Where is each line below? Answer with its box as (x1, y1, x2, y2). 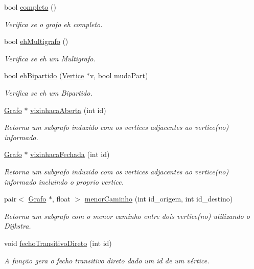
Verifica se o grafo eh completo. (4, 18, 103, 29)
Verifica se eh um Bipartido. (4, 87, 93, 98)
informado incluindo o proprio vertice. (4, 176, 124, 187)
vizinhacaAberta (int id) (30, 104, 106, 115)
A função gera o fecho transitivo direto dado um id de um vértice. (4, 255, 210, 265)
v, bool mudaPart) (89, 70, 148, 81)
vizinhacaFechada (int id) (30, 149, 110, 160)
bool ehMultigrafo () (4, 36, 68, 47)
